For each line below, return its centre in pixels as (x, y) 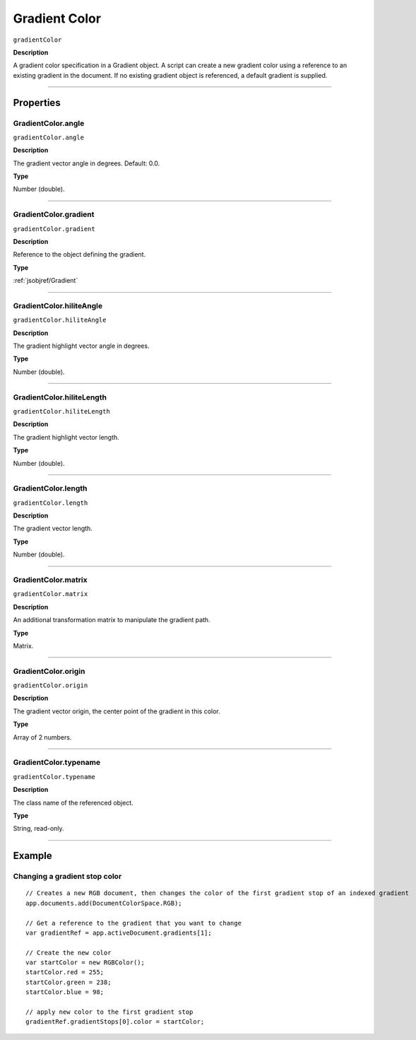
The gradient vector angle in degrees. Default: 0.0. (87, 163)
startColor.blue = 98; (65, 992)
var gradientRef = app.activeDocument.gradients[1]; (119, 933)
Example (32, 856)
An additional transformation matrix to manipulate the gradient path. (112, 620)
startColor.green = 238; (69, 982)
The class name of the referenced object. (73, 802)
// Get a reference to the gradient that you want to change (133, 923)
